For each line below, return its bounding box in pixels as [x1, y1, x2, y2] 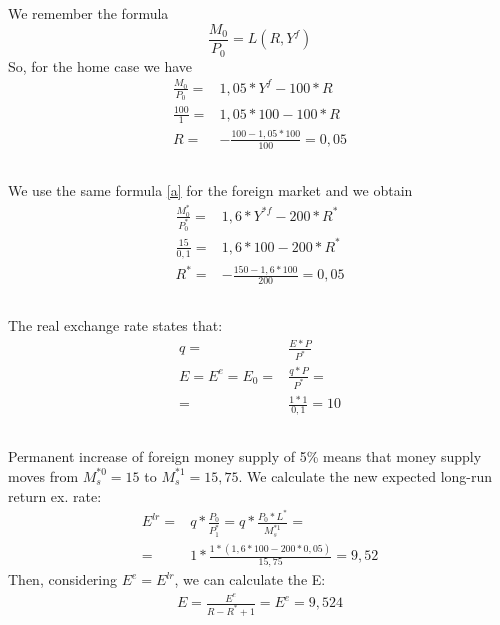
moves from [8, 465, 79, 486]
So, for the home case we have [8, 55, 193, 76]
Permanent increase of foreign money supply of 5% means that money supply [8, 446, 482, 467]
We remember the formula [8, 3, 169, 24]
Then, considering [8, 569, 118, 590]
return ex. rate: [8, 485, 102, 506]
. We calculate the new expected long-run [238, 465, 493, 486]
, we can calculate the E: [174, 569, 326, 590]
